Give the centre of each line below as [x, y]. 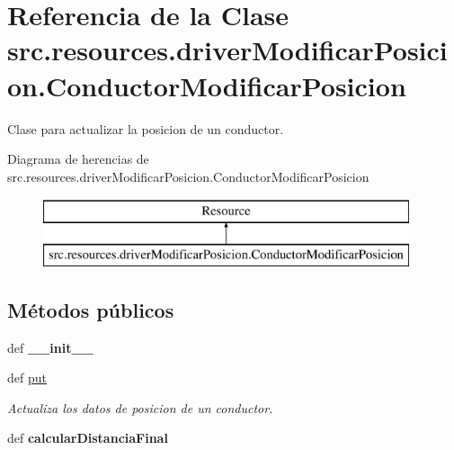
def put [27, 378]
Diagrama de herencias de [78, 159]
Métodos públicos [91, 309]
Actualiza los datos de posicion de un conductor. [140, 407]
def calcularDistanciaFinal [88, 438]
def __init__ [50, 347]
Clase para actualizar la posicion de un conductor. [146, 128]
